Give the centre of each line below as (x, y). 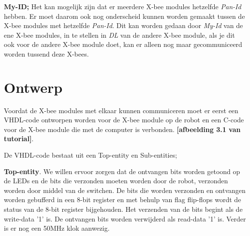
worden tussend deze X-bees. (46, 53)
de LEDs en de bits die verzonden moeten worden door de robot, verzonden (116, 181)
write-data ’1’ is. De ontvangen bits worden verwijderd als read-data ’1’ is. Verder (125, 218)
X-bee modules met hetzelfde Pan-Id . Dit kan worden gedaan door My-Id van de (124, 25)
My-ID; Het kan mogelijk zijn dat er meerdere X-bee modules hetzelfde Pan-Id (123, 6)
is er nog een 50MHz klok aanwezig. (57, 228)
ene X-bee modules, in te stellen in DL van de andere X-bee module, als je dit (119, 35)
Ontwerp (33, 87)
